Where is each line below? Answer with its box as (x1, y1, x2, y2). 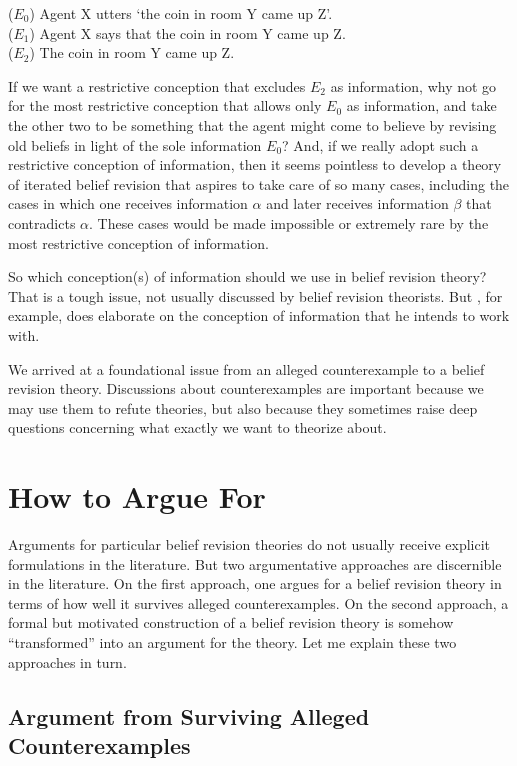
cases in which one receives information (8, 193, 248, 214)
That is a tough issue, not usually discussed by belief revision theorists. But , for (8, 285, 503, 306)
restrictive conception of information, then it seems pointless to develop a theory (8, 154, 502, 175)
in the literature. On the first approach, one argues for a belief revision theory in (8, 573, 502, 594)
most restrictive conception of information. (8, 232, 269, 253)
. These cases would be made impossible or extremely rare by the (89, 212, 489, 233)
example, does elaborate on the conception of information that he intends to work (8, 305, 510, 326)
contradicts (8, 212, 76, 233)
